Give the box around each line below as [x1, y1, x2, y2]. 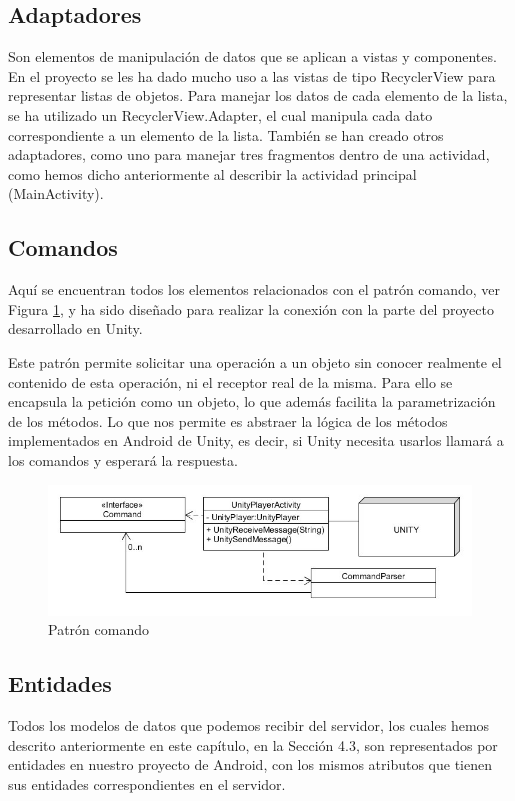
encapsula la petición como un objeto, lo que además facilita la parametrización [8, 391, 496, 412]
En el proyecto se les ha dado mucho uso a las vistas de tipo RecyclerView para [8, 65, 496, 86]
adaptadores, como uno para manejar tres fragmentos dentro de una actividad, [8, 144, 490, 165]
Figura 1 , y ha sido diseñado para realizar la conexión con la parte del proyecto [8, 298, 494, 319]
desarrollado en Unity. [8, 318, 143, 339]
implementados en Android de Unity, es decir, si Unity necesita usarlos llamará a [8, 430, 504, 451]
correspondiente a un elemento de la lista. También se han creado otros [8, 124, 444, 145]
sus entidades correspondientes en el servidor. [8, 774, 286, 795]
